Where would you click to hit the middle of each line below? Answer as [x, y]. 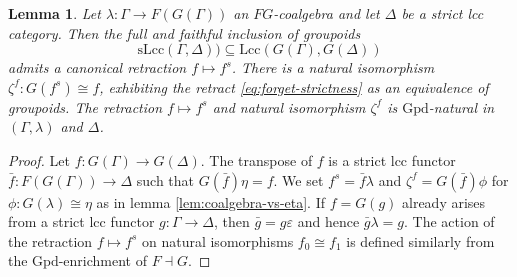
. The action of [449, 221]
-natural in [461, 106]
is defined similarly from [420, 240]
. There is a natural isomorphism [333, 67]
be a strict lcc [442, 13]
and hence [328, 221]
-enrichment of [103, 260]
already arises [444, 201]
